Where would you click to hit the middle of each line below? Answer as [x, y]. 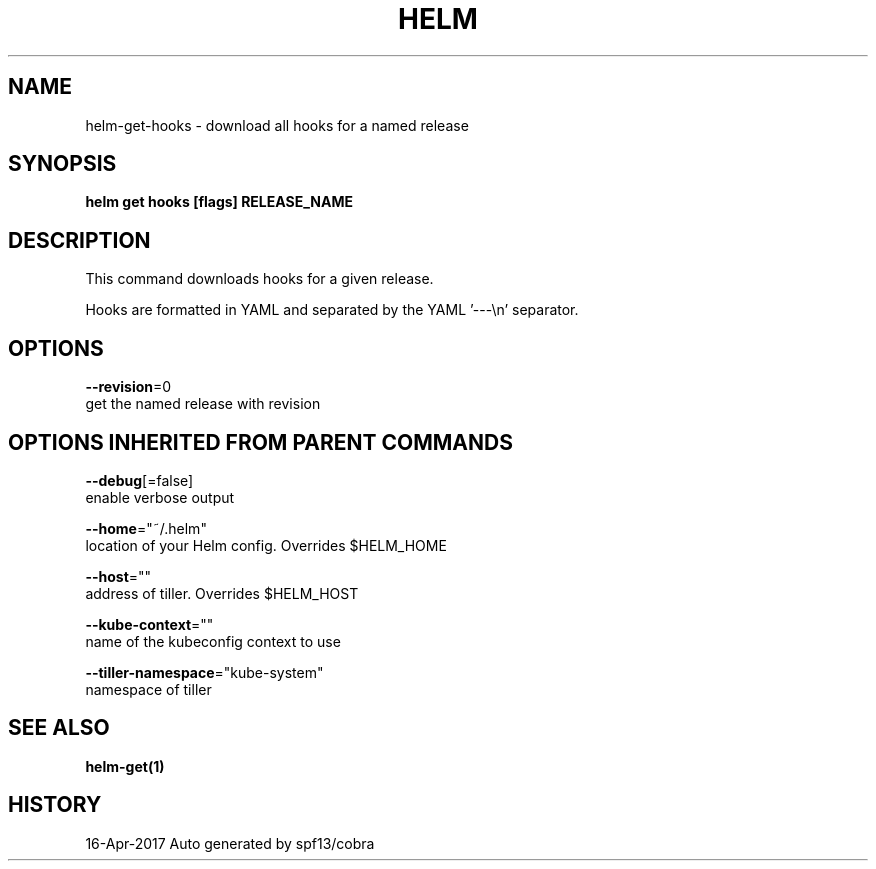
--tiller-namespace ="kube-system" [204, 672]
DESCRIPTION [79, 240]
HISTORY [55, 805]
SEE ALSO [59, 728]
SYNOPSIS [62, 164]
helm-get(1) [125, 766]
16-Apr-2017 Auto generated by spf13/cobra [230, 843]
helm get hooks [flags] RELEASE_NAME [219, 202]
